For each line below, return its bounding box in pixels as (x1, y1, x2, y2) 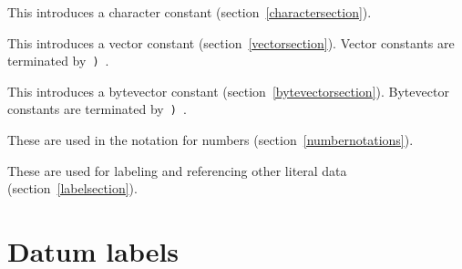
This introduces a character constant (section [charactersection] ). (7, 3, 372, 21)
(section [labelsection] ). (7, 179, 138, 198)
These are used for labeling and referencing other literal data (7, 160, 347, 180)
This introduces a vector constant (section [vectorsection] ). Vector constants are (7, 33, 455, 52)
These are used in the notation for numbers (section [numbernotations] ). (7, 130, 414, 150)
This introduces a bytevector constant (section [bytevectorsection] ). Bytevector (7, 81, 449, 100)
